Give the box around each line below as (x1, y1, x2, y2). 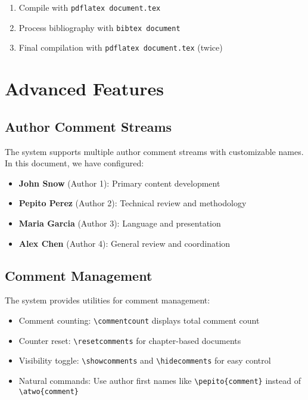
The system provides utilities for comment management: (5, 294, 210, 306)
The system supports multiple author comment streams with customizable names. (5, 145, 304, 157)
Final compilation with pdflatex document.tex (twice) (18, 41, 223, 54)
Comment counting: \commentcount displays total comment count (18, 314, 260, 326)
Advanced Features (5, 76, 164, 101)
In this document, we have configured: (5, 157, 144, 169)
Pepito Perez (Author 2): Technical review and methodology (18, 197, 247, 209)
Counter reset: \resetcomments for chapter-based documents (18, 334, 241, 346)
